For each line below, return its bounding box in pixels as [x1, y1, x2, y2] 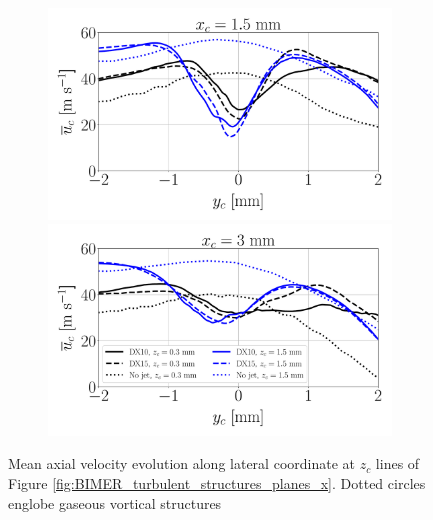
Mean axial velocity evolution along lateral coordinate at [8, 453, 355, 474]
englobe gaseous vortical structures [8, 492, 222, 513]
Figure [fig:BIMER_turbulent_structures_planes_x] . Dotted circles [8, 473, 426, 494]
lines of [375, 453, 420, 474]
